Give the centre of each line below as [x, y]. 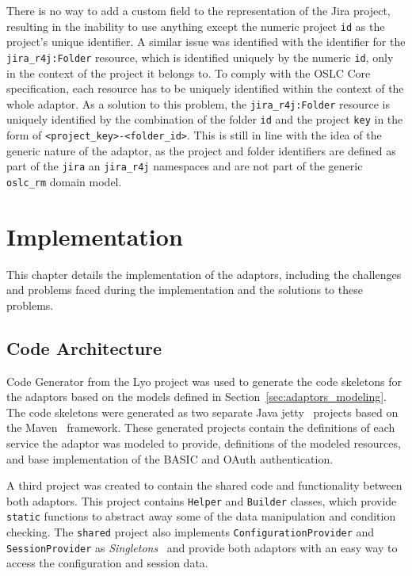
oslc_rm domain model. [64, 181]
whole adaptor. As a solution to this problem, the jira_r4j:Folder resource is [198, 103]
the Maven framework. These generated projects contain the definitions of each [201, 427]
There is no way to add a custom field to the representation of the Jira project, [198, 10]
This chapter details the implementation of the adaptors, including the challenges [204, 274]
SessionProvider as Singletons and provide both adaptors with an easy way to [202, 547]
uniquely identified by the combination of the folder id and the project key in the [205, 119]
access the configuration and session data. [107, 563]
